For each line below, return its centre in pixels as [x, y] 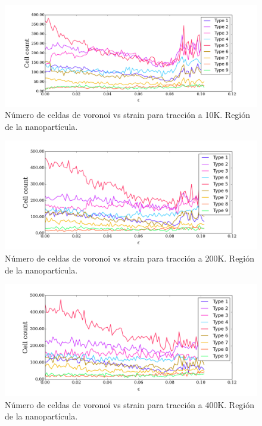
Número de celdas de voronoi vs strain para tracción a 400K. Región [130, 404]
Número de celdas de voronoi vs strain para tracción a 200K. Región [130, 258]
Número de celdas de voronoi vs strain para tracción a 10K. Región [128, 115]
